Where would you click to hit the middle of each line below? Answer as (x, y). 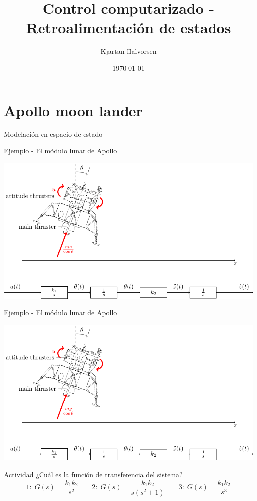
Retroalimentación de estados (128, 27)
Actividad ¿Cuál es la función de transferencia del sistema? (93, 474)
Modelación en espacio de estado (53, 134)
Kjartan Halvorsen (128, 51)
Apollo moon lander (73, 110)
